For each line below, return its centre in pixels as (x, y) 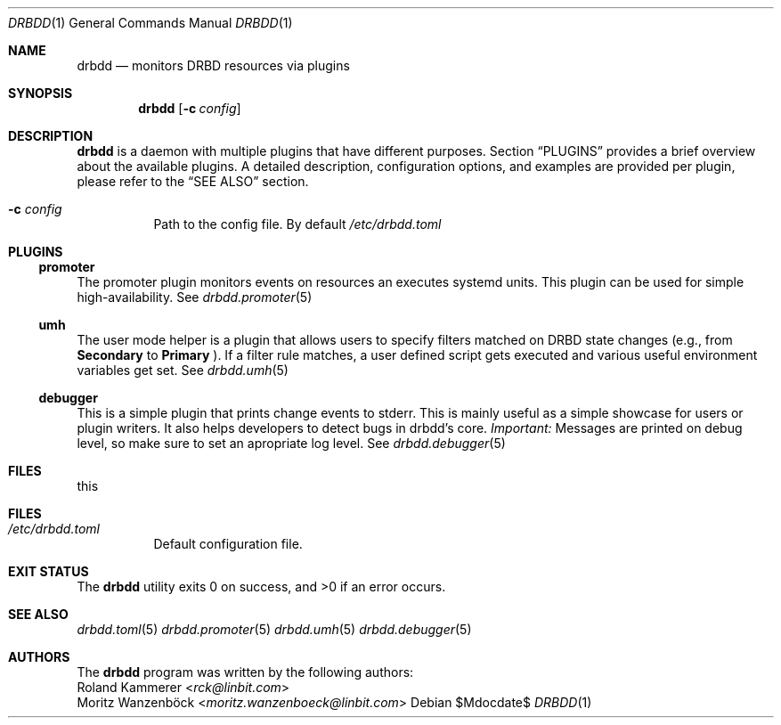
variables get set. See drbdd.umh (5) (183, 370)
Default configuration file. (228, 544)
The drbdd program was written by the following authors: (245, 672)
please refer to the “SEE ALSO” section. (193, 181)
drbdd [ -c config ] (190, 108)
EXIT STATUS (49, 571)
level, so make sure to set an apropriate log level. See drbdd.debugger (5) (291, 443)
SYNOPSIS (41, 93)
